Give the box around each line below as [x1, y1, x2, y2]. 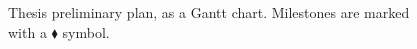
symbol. [62, 21, 110, 42]
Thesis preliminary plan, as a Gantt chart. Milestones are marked [8, 2, 410, 22]
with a [8, 21, 47, 42]
